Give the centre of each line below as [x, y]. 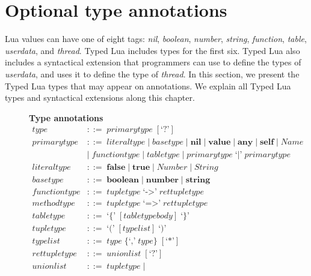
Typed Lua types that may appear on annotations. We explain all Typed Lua [148, 85]
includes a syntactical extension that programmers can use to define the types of [153, 62]
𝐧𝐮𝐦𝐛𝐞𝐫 [162, 180]
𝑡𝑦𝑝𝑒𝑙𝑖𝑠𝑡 [46, 241]
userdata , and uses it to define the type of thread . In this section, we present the [152, 73]
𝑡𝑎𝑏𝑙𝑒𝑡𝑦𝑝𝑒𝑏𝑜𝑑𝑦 [148, 216]
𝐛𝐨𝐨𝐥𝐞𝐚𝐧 [123, 180]
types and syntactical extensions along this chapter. [100, 97]
